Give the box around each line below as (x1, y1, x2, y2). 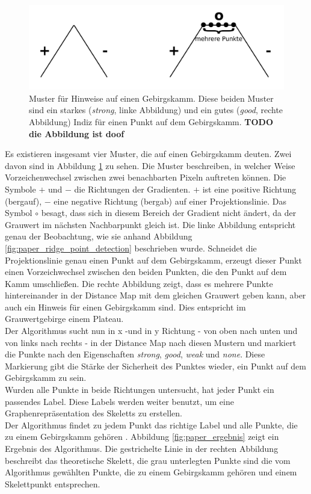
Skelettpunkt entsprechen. (5, 477, 100, 490)
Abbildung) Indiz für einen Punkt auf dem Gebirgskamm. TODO (29, 115, 274, 128)
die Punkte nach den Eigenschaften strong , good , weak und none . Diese (5, 348, 265, 360)
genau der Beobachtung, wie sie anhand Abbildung (5, 230, 192, 242)
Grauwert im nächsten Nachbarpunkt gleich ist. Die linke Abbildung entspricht (5, 218, 296, 230)
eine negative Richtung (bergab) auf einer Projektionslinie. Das (54, 194, 287, 207)
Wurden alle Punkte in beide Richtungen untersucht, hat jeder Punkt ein (5, 383, 274, 396)
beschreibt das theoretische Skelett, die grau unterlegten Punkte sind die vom (5, 454, 291, 466)
